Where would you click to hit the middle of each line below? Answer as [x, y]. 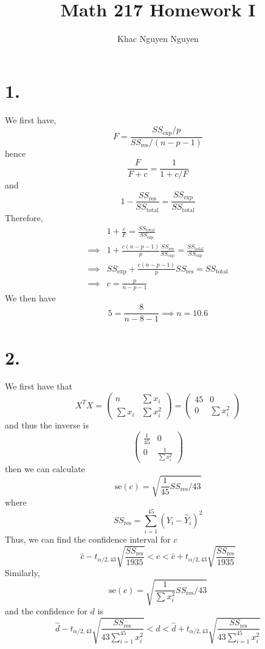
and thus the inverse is [47, 425]
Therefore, [24, 217]
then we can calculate [45, 469]
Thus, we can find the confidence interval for [88, 539]
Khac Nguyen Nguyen [158, 39]
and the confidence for [46, 611]
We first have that [39, 386]
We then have [30, 297]
